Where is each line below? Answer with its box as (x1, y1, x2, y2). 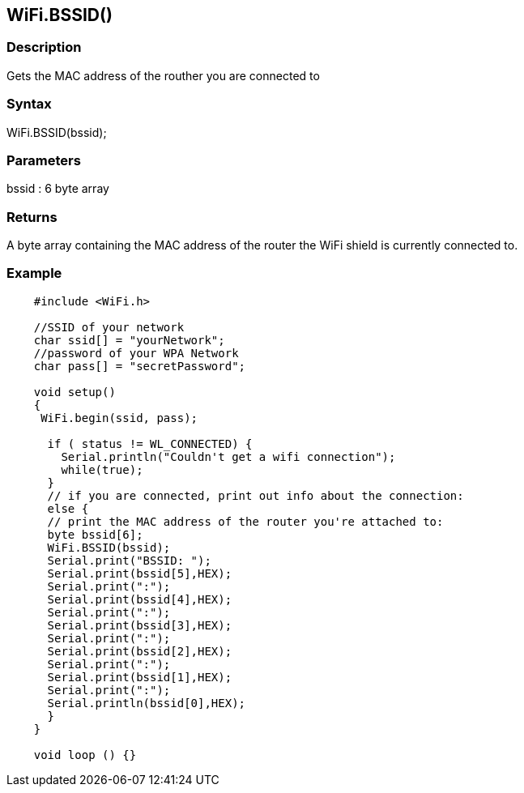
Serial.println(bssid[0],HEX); (47, 696, 246, 710)
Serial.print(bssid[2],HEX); (47, 644, 232, 658)
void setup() (33, 385, 116, 399)
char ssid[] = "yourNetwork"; (33, 333, 225, 347)
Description (6, 39, 82, 56)
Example (6, 265, 62, 282)
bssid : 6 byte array (6, 181, 109, 196)
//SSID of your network (33, 320, 185, 334)
